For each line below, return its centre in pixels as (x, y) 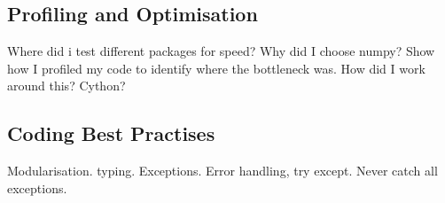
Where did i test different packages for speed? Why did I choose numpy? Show (221, 51)
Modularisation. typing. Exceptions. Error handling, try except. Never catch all (222, 171)
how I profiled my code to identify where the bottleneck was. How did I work (216, 68)
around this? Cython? (66, 86)
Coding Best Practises (111, 133)
